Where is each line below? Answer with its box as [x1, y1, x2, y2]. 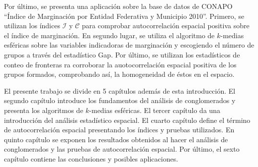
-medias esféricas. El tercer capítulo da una [89, 105, 221, 115]
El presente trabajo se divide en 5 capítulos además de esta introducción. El [4, 85, 236, 96]
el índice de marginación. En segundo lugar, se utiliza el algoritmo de [4, 30, 215, 40]
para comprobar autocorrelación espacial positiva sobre [82, 20, 250, 31]
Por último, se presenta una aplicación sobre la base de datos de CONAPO [4, 1, 233, 11]
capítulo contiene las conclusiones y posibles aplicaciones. [4, 153, 178, 164]
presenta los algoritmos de [4, 105, 84, 115]
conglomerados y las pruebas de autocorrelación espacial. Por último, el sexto [4, 144, 240, 154]
